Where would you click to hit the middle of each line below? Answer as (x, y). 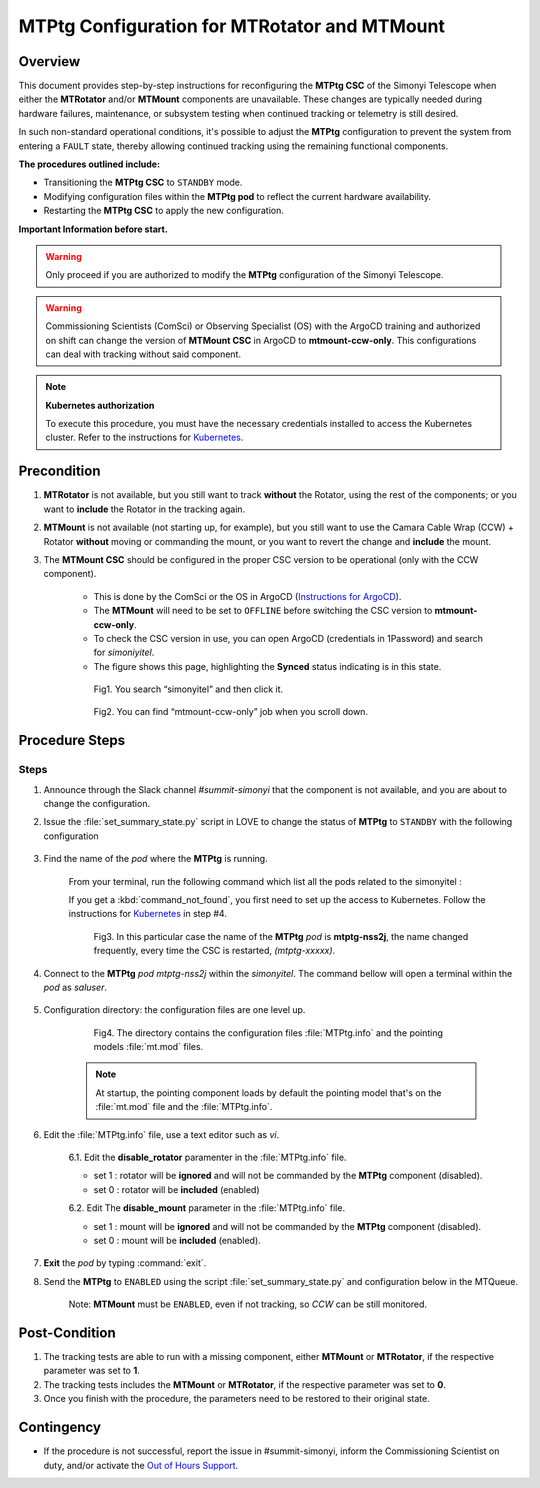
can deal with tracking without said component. (143, 354)
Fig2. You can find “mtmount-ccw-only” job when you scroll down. (231, 712)
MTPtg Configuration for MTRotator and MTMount (231, 26)
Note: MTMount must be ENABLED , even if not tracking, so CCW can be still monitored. (248, 1304)
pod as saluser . (75, 987)
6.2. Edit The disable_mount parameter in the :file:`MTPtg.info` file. (206, 1208)
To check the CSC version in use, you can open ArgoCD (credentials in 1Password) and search (288, 638)
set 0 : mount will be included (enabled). (177, 1240)
